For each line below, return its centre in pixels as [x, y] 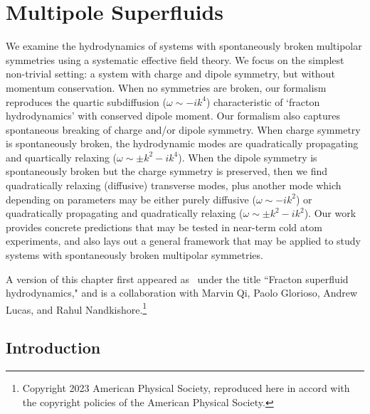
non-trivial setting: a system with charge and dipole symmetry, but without [170, 74]
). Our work [330, 213]
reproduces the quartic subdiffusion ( [86, 101]
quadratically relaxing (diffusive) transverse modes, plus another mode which [174, 185]
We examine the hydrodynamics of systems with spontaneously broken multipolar [184, 46]
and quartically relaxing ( [62, 157]
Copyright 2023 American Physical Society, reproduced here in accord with [186, 388]
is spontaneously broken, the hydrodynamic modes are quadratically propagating [182, 143]
